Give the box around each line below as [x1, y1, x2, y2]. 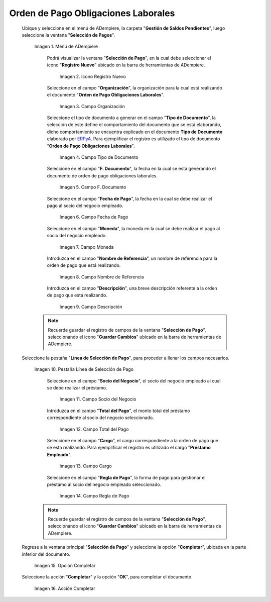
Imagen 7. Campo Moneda [59, 244, 114, 250]
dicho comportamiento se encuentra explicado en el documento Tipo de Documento [47, 129, 223, 135]
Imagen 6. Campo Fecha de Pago [59, 214, 128, 220]
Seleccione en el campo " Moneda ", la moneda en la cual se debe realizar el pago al [47, 225, 220, 231]
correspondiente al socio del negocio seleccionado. [47, 415, 154, 421]
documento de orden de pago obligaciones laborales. [47, 172, 158, 178]
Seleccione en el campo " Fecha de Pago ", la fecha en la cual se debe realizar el [47, 195, 212, 202]
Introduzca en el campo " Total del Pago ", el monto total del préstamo [47, 408, 190, 414]
